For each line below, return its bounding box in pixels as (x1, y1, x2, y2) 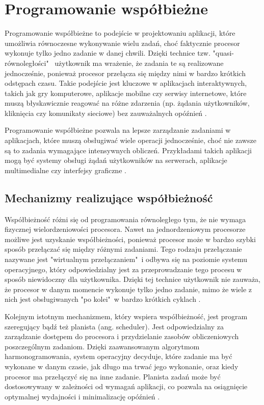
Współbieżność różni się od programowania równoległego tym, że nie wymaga (5, 213, 246, 224)
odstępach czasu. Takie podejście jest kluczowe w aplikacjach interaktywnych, (5, 78, 247, 88)
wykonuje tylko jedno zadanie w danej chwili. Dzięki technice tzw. (5, 47, 210, 58)
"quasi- (213, 47, 234, 58)
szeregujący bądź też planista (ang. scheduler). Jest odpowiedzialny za (5, 321, 224, 331)
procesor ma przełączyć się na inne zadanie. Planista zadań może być (5, 371, 221, 382)
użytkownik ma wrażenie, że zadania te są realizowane (55, 57, 224, 68)
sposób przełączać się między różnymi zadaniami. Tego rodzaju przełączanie (5, 244, 242, 254)
